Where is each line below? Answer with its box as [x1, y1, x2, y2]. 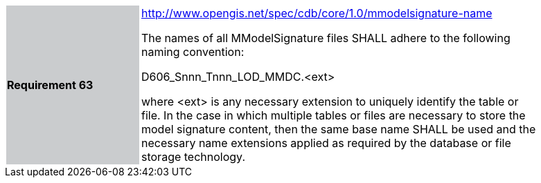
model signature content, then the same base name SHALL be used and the [141, 122, 536, 136]
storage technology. [141, 150, 245, 164]
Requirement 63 [7, 78, 94, 92]
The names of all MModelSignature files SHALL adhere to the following [141, 31, 511, 45]
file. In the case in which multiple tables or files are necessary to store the [141, 108, 526, 122]
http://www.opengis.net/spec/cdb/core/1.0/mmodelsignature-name [141, 6, 493, 20]
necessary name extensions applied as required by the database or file [141, 136, 511, 150]
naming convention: [141, 45, 245, 59]
